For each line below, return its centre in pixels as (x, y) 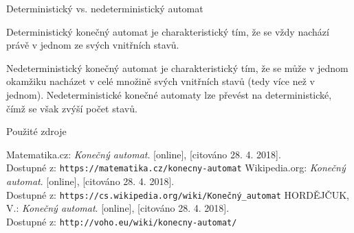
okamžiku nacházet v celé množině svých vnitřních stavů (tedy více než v (161, 81)
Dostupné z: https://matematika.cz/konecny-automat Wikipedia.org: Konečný (176, 168)
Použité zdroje (36, 131)
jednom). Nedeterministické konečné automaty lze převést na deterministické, (169, 94)
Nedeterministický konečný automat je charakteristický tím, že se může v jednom (177, 68)
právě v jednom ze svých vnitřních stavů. (93, 45)
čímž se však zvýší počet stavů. (72, 108)
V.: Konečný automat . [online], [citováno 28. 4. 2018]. (118, 208)
